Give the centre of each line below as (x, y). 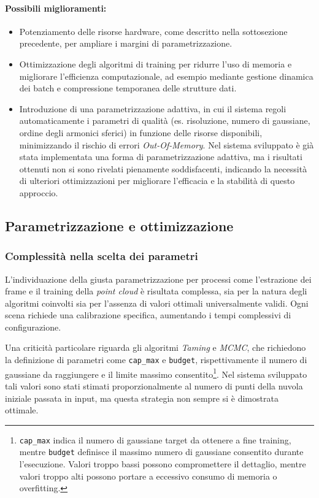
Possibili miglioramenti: (56, 8)
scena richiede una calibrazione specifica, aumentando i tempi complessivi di (148, 315)
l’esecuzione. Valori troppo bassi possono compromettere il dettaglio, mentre (163, 464)
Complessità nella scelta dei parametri (102, 256)
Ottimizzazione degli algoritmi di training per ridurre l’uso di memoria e (156, 63)
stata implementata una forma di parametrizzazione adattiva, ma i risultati (161, 157)
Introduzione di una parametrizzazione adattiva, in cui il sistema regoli (153, 108)
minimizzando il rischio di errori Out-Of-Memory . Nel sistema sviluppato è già (167, 144)
